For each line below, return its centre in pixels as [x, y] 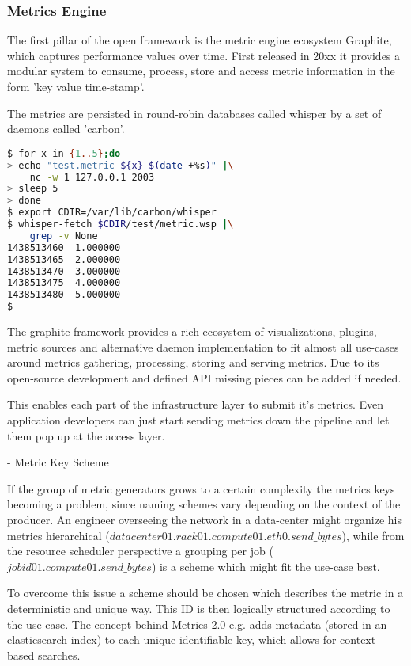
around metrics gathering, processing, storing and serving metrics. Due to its [193, 362]
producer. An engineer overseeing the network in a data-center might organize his [204, 519]
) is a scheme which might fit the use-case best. [266, 566]
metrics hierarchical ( [58, 535]
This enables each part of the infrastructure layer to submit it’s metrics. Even [196, 404]
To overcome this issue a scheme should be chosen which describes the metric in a [205, 593]
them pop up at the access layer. [86, 435]
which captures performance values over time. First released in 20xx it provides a [204, 55]
